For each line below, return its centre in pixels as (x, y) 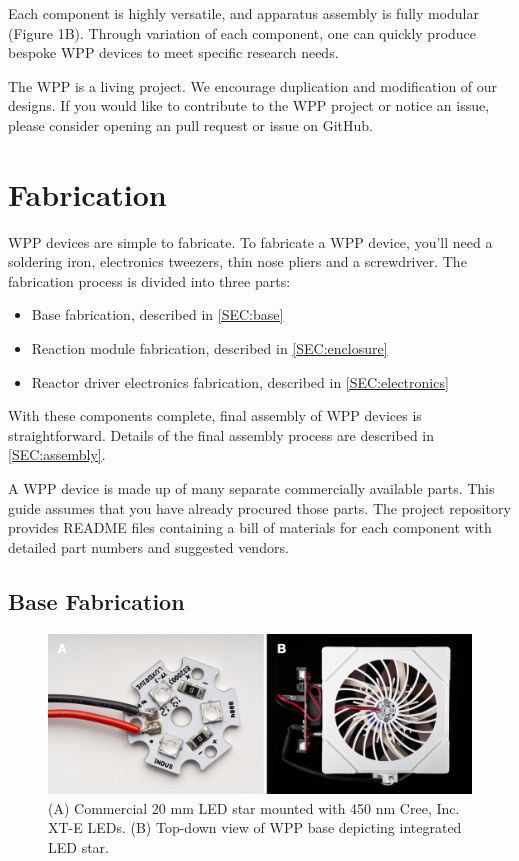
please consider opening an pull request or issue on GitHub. (191, 124)
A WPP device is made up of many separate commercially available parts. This (251, 488)
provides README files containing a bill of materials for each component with (250, 527)
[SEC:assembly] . (57, 454)
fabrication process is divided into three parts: (149, 280)
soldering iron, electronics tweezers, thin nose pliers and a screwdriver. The (237, 261)
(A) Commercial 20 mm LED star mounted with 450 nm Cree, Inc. (254, 807)
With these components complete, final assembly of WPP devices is (215, 415)
